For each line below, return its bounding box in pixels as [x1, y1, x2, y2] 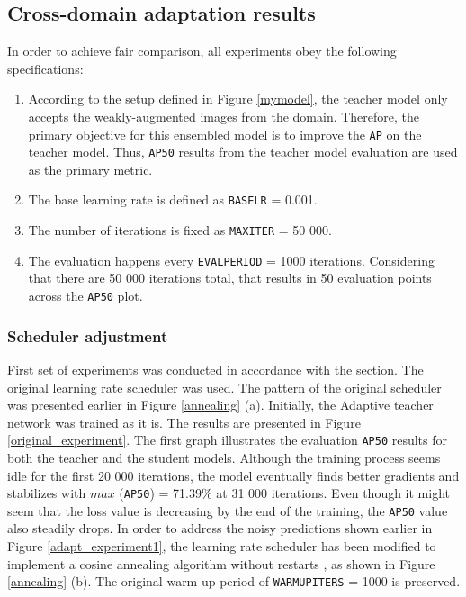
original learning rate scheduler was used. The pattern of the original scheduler [7, 377, 442, 396]
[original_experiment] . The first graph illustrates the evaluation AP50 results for [7, 430, 448, 449]
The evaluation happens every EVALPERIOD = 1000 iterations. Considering [28, 250, 435, 269]
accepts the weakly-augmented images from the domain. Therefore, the [28, 106, 420, 125]
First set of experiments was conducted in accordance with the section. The [7, 359, 424, 378]
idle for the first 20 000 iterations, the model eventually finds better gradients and [7, 466, 460, 484]
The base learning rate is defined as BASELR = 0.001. [28, 190, 318, 209]
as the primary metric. [28, 159, 153, 178]
